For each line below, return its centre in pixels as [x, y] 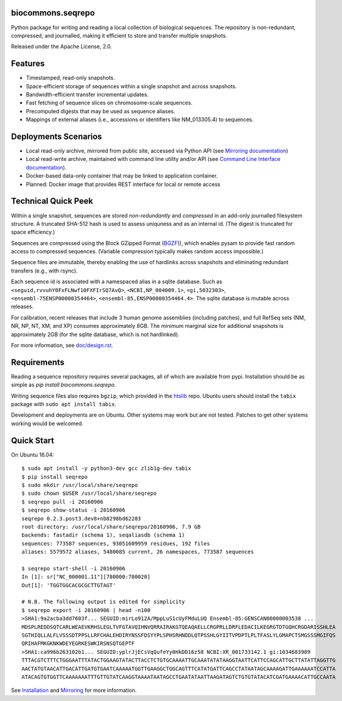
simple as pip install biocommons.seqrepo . [63, 385]
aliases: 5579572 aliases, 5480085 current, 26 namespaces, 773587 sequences [138, 552]
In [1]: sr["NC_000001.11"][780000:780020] [86, 577]
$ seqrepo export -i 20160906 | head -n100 [86, 610]
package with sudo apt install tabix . [63, 404]
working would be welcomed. [47, 423]
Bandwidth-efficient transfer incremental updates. [87, 94]
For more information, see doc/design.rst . [62, 345]
